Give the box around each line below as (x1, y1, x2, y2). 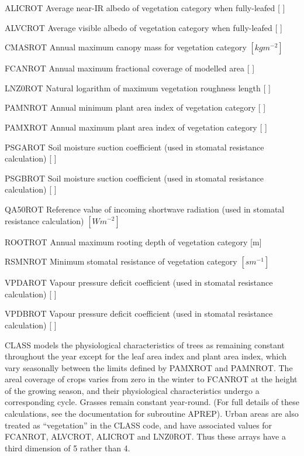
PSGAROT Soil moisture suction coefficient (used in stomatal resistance (5, 140, 264, 153)
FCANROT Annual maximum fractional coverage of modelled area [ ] (5, 62, 255, 74)
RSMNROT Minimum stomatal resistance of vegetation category (5, 255, 237, 268)
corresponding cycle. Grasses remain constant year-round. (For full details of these (5, 396, 299, 408)
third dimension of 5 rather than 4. (5, 441, 130, 454)
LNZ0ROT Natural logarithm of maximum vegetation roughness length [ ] (5, 81, 271, 94)
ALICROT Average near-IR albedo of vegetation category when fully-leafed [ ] (5, 2, 285, 13)
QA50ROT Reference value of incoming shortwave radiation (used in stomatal (5, 203, 285, 215)
